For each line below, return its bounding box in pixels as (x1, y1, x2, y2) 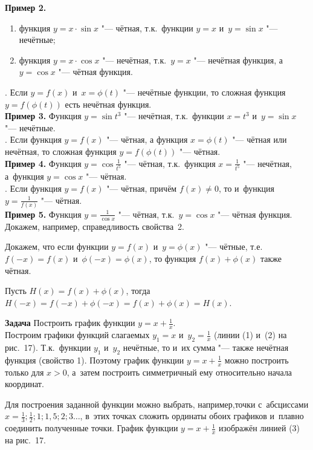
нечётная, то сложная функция (5, 145, 117, 157)
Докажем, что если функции (5, 240, 109, 253)
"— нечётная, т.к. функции (124, 109, 224, 122)
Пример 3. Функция (5, 109, 82, 122)
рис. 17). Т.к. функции (5, 341, 91, 353)
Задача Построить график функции (5, 316, 135, 329)
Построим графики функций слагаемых (5, 328, 150, 341)
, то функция (149, 252, 196, 264)
